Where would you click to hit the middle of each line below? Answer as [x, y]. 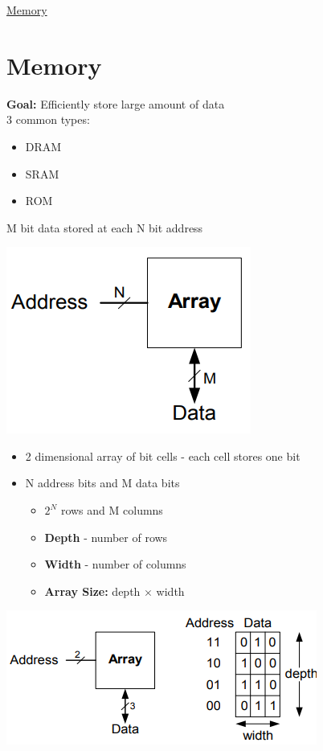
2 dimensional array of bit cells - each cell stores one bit [163, 456]
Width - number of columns [115, 564]
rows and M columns [112, 510]
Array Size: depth [92, 591]
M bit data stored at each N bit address [105, 227]
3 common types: [48, 119]
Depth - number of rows [106, 537]
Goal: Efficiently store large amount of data [116, 103]
